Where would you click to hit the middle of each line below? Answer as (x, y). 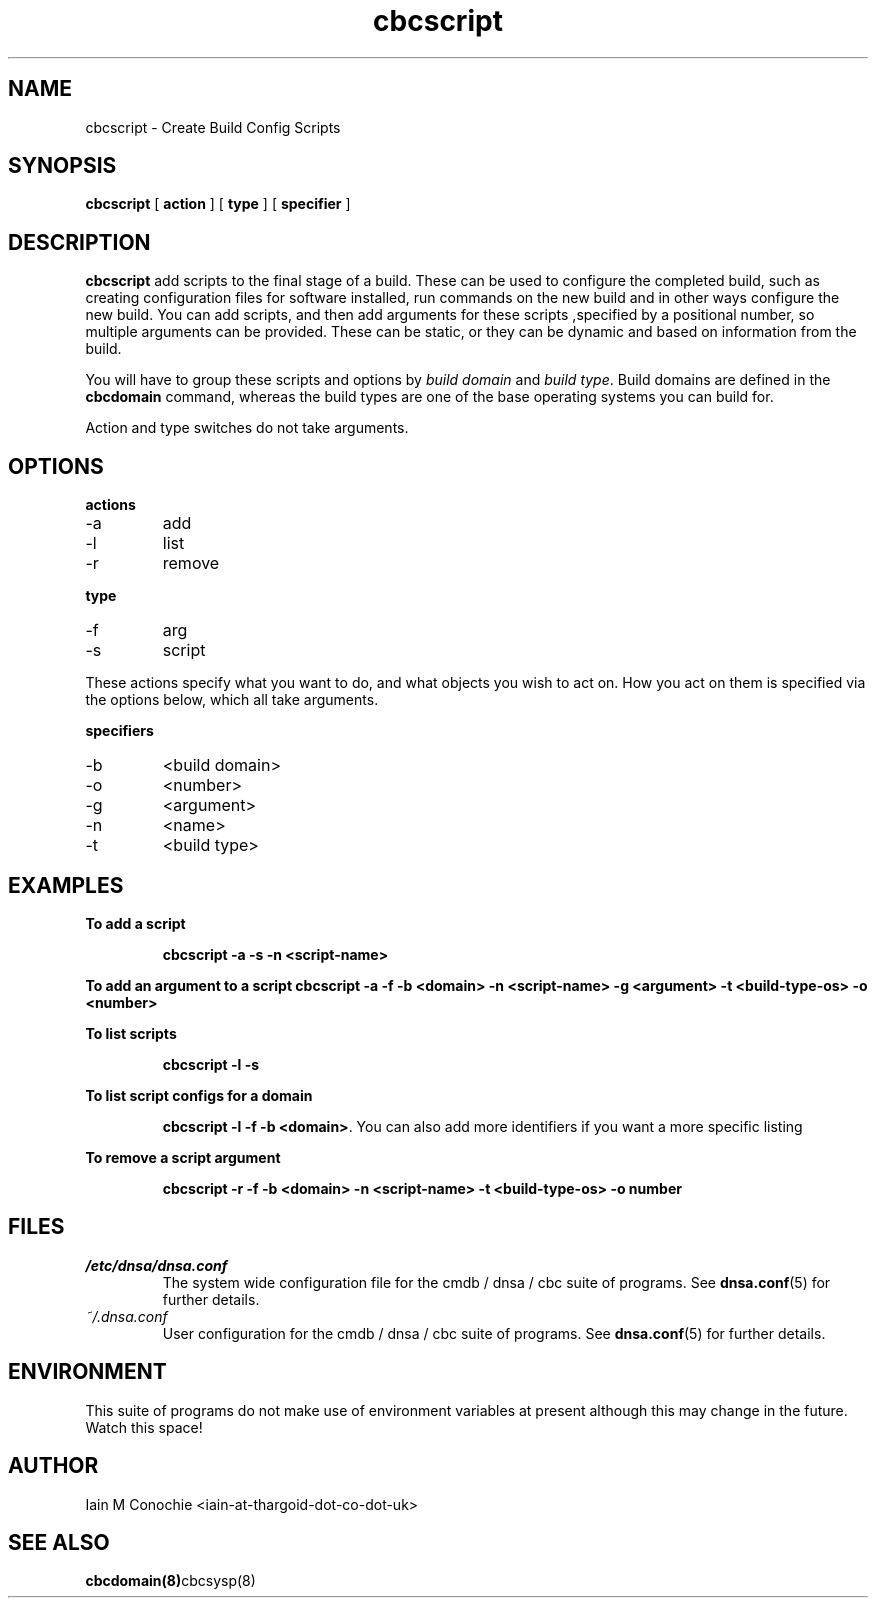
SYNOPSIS (62, 166)
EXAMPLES (66, 885)
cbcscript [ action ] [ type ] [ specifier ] (218, 204)
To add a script (135, 923)
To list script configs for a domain (199, 1095)
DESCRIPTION (79, 242)
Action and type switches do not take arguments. (247, 428)
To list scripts (131, 1033)
